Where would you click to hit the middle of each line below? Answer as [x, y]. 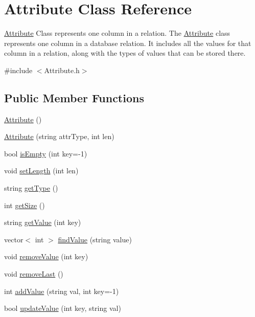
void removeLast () [34, 274]
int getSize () [25, 205]
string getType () [31, 188]
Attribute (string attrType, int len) [59, 136]
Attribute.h [62, 70]
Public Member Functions [74, 97]
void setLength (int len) [41, 171]
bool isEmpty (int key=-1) [46, 153]
